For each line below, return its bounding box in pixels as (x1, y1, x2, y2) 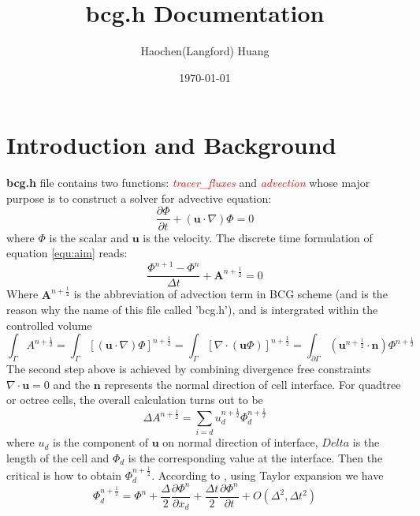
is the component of (53, 434, 149, 451)
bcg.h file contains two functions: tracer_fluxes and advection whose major (6, 174, 370, 191)
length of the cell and (6, 449, 110, 466)
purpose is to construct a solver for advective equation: (6, 189, 272, 206)
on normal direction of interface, (162, 434, 318, 451)
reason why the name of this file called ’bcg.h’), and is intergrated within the (6, 301, 378, 318)
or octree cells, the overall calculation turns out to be (6, 391, 263, 408)
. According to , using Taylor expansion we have (151, 466, 384, 483)
